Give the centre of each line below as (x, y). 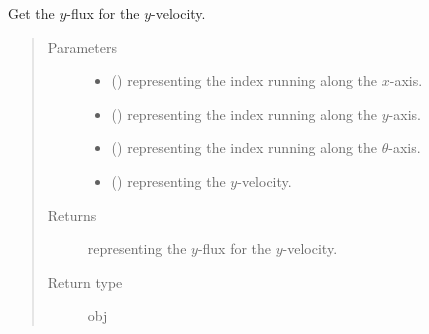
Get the (31, 13)
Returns (72, 214)
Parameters (82, 46)
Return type (85, 281)
